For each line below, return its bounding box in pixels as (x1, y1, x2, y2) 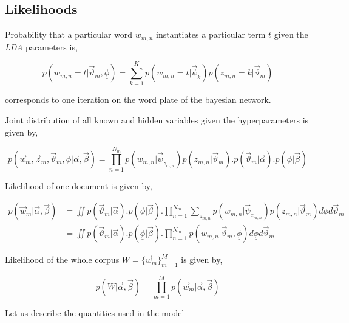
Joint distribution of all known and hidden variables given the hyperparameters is (5, 113, 309, 126)
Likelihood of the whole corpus (5, 253, 120, 266)
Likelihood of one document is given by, (5, 179, 152, 192)
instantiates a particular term (156, 28, 266, 41)
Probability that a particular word (5, 28, 133, 41)
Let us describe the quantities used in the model (5, 307, 185, 319)
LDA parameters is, (5, 40, 78, 53)
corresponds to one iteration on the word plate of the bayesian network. (5, 93, 271, 106)
